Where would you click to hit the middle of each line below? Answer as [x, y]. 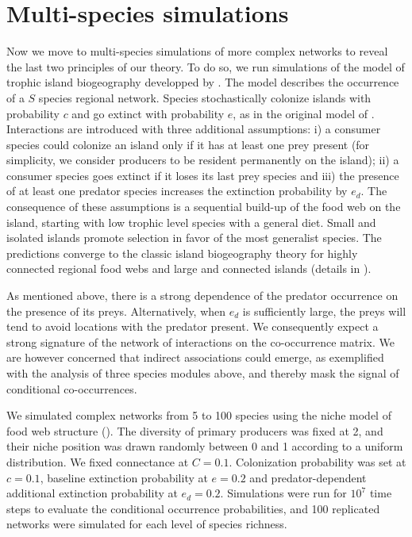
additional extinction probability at [92, 493]
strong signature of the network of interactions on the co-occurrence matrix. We [200, 341]
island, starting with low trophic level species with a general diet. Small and [191, 222]
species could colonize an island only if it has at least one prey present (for [188, 144]
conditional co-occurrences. [72, 388]
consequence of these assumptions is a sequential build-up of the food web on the [204, 207]
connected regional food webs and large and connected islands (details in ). [189, 268]
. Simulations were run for [283, 493]
